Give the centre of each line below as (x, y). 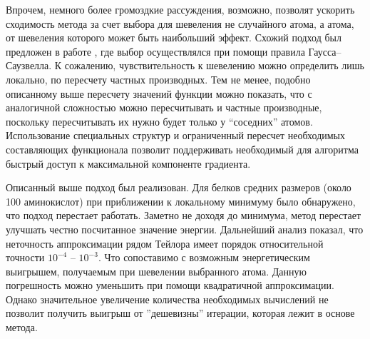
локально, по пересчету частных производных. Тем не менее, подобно (158, 79)
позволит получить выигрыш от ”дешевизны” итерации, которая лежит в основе (180, 313)
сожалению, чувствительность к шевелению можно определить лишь (214, 65)
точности (25, 257)
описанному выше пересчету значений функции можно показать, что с (159, 93)
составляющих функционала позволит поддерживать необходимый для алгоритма (182, 149)
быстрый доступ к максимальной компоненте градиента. (128, 163)
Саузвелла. (29, 65)
